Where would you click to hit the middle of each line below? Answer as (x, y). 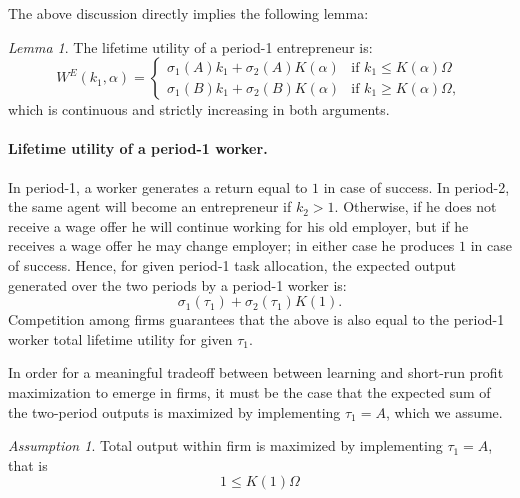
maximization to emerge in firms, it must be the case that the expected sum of (249, 391)
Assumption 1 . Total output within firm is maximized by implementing (225, 445)
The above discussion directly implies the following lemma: (188, 13)
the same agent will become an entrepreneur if (150, 206)
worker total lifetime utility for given (120, 338)
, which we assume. (444, 411)
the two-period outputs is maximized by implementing (174, 411)
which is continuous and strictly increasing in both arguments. (199, 109)
